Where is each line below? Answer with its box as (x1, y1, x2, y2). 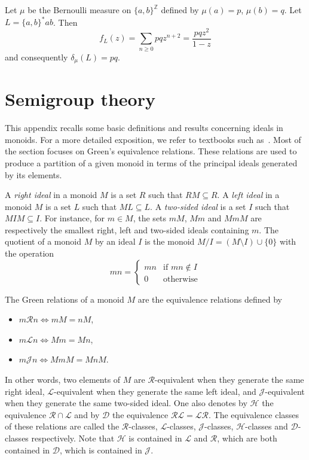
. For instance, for (39, 212, 105, 224)
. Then (53, 16, 78, 28)
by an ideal (94, 235, 136, 248)
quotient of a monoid (5, 235, 81, 248)
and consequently (5, 50, 68, 63)
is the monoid (145, 235, 195, 248)
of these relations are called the (5, 420, 120, 432)
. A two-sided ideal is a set (150, 200, 246, 212)
